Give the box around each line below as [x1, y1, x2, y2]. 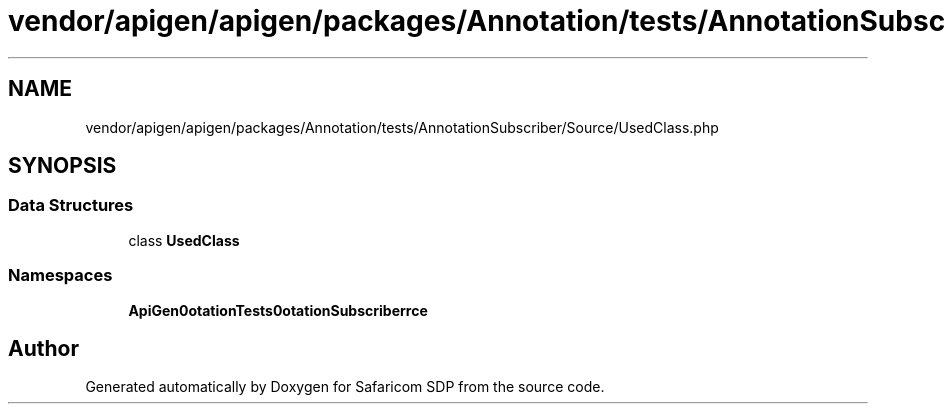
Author [8, 335, 79, 361]
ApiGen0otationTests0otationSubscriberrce [128, 301, 428, 319]
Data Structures [8, 195, 134, 216]
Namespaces [8, 265, 113, 286]
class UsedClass [128, 231, 240, 249]
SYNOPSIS [8, 153, 117, 179]
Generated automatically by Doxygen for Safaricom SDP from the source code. [85, 378, 605, 396]
